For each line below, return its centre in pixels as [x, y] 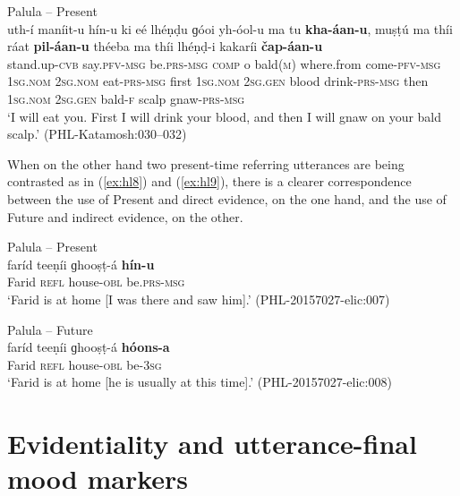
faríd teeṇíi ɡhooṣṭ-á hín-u [81, 264]
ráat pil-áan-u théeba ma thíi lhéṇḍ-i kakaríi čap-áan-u [165, 46]
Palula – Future [50, 329]
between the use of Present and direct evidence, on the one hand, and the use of [227, 198]
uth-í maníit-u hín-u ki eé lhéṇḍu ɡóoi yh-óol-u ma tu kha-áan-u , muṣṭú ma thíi [230, 28]
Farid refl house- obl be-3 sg [85, 364]
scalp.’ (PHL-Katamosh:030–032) [97, 134]
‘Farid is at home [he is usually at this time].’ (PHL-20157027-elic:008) [200, 382]
